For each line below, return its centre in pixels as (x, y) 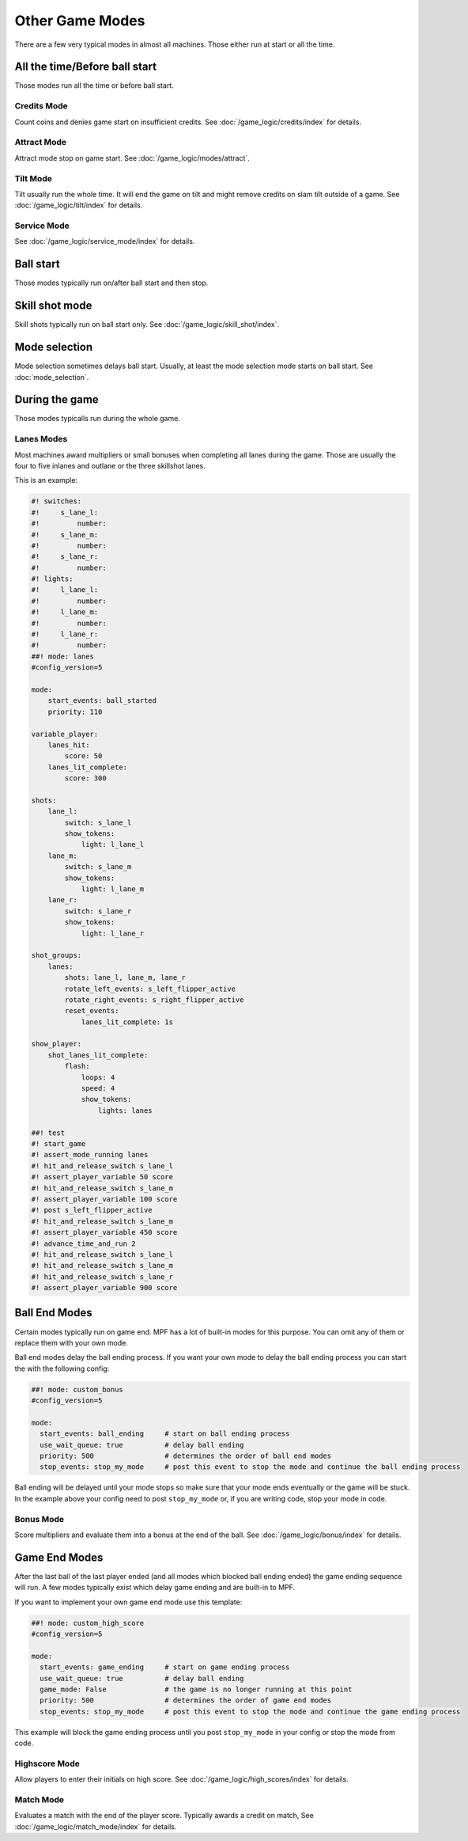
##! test (48, 1133)
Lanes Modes (41, 439)
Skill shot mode (53, 306)
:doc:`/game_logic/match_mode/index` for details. (96, 1826)
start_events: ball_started (102, 701)
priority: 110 (75, 712)
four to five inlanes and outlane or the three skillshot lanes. (110, 465)
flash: (77, 1066)
